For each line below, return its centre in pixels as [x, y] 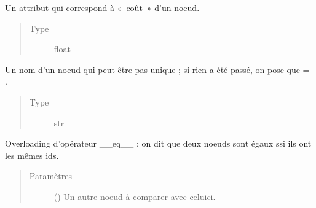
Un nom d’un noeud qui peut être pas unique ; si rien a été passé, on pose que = [157, 69]
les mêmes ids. [32, 155]
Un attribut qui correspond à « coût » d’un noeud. [102, 7]
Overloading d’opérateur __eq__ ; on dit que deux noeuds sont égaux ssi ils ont [158, 143]
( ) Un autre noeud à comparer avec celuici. [135, 196]
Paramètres [50, 176]
